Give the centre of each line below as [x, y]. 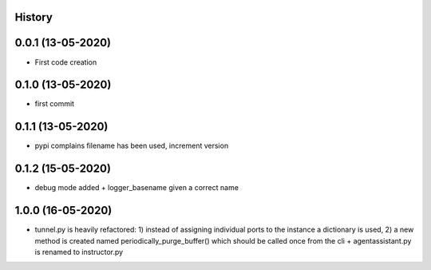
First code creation [66, 62]
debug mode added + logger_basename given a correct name [137, 188]
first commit [55, 104]
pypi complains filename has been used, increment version [132, 146]
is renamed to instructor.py [79, 252]
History [34, 17]
